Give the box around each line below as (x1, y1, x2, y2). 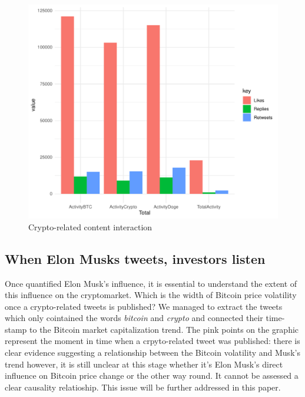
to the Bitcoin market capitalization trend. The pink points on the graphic (29, 323, 299, 335)
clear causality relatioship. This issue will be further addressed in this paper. (5, 381, 281, 393)
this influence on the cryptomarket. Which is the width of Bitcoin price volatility (5, 289, 297, 301)
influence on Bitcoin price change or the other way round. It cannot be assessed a (5, 369, 299, 382)
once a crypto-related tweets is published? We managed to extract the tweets (5, 300, 283, 312)
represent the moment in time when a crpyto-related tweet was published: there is (5, 335, 300, 347)
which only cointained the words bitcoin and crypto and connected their (5, 312, 263, 324)
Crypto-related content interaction (28, 220, 152, 233)
